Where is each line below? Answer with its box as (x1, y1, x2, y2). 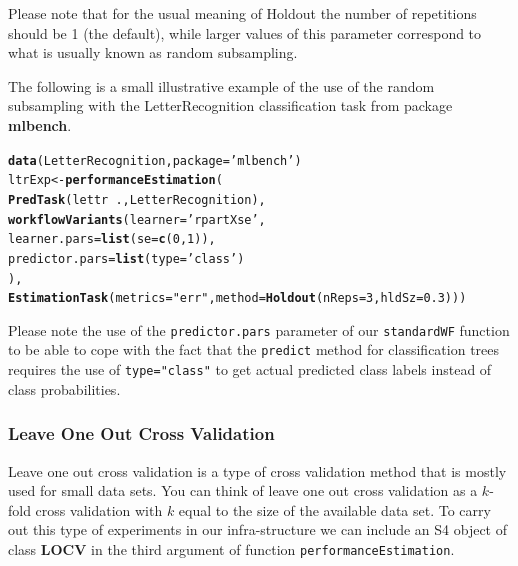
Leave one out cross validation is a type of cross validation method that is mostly (8, 460, 507, 481)
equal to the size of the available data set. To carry (178, 499, 491, 520)
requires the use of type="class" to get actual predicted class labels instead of (8, 359, 492, 380)
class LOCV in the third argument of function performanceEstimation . (8, 538, 455, 559)
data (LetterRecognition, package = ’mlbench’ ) (8, 153, 302, 168)
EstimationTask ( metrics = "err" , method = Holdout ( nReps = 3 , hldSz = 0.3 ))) (8, 291, 467, 306)
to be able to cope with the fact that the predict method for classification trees (8, 339, 500, 360)
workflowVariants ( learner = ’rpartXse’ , (8, 212, 266, 227)
